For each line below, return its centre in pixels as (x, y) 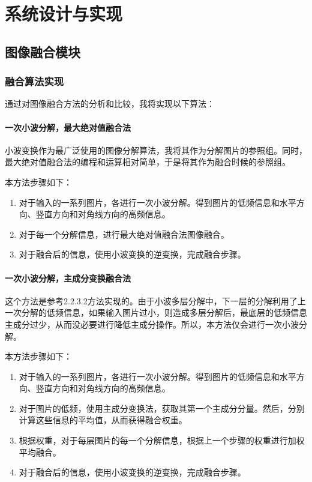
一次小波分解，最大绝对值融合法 (68, 127)
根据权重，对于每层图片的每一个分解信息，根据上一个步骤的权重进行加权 (162, 440)
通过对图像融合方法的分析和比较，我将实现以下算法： (110, 104)
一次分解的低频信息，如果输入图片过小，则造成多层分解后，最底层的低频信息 (156, 312)
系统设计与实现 (64, 14)
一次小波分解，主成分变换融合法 (68, 278)
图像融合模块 (43, 51)
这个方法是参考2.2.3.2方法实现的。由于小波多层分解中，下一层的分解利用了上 (155, 300)
